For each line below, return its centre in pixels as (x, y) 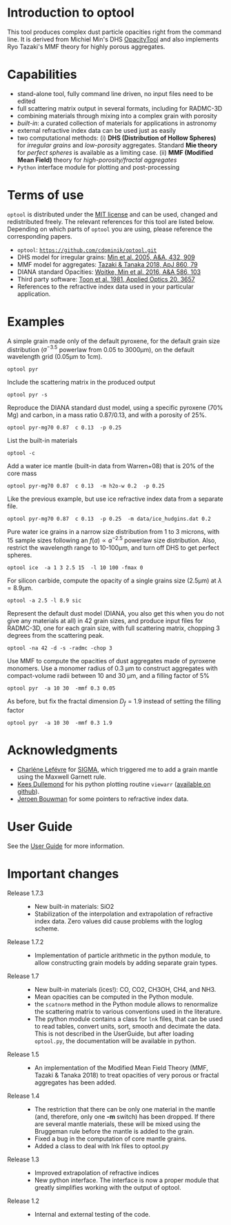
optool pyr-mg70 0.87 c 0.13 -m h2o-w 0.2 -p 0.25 (86, 486)
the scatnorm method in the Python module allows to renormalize (126, 1004)
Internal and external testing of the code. (92, 1214)
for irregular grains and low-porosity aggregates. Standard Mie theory (117, 145)
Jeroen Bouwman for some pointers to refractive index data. (103, 799)
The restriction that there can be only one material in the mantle (125, 1109)
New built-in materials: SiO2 (74, 906)
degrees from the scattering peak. (56, 636)
